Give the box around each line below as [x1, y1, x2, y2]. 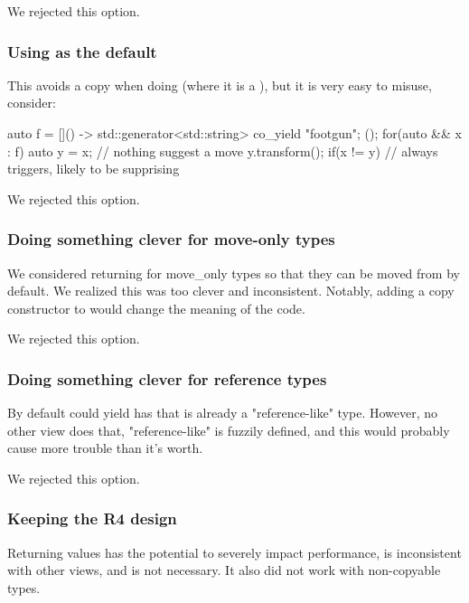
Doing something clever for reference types [7, 367, 327, 390]
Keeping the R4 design [7, 507, 177, 530]
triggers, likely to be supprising [7, 159, 180, 178]
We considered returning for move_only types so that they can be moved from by [7, 263, 460, 282]
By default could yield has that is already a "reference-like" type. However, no [7, 403, 438, 422]
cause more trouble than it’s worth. [7, 438, 203, 457]
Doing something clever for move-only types [7, 228, 335, 250]
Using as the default [7, 40, 157, 62]
